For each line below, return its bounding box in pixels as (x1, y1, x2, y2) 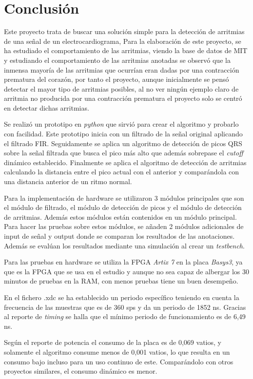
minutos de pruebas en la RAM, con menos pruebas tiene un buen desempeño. (4, 276, 238, 286)
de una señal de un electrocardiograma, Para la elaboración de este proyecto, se (4, 36, 241, 46)
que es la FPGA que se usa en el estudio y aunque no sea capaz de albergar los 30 (4, 266, 250, 276)
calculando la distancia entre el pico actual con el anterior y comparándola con (4, 167, 239, 177)
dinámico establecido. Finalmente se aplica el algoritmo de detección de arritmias (4, 157, 247, 167)
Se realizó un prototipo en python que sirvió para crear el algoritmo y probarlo (4, 119, 239, 129)
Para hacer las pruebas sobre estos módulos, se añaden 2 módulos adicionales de (4, 221, 244, 231)
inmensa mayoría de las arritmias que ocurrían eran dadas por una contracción (4, 64, 239, 75)
